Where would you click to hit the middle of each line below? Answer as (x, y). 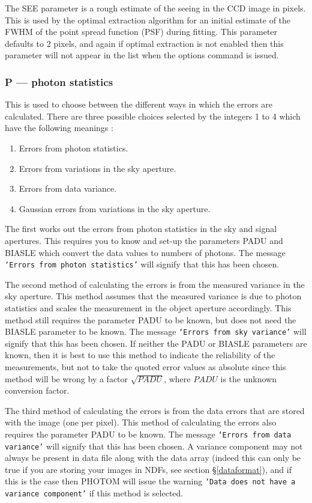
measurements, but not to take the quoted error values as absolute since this (145, 367)
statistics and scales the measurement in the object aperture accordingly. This (148, 307)
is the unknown (248, 378)
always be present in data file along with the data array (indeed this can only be (153, 458)
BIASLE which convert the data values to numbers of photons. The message (145, 252)
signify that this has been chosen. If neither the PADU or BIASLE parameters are (156, 343)
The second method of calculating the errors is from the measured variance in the (155, 284)
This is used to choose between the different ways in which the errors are (139, 104)
